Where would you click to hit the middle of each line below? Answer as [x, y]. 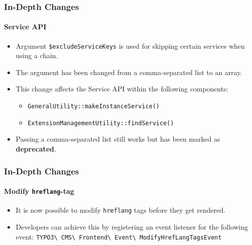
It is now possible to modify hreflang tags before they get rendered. [121, 210]
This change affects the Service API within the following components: [122, 89]
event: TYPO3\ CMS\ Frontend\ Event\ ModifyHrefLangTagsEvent [119, 236]
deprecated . [36, 148]
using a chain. [37, 55]
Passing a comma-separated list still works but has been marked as [118, 139]
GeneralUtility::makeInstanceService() [94, 107]
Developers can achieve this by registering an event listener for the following [132, 226]
